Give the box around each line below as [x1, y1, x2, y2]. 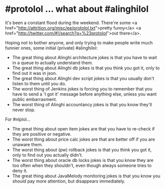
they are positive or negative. [12, 131, 72, 137]
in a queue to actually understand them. [12, 60, 94, 65]
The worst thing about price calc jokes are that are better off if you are [12, 136, 155, 142]
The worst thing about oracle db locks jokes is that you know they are [12, 157, 154, 163]
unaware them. [12, 141, 43, 147]
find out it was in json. [12, 70, 57, 76]
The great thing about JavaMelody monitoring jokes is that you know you [12, 173, 161, 179]
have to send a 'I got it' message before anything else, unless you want [12, 91, 157, 97]
